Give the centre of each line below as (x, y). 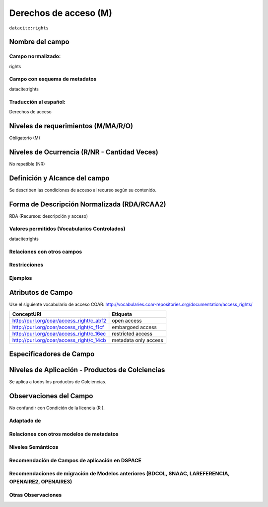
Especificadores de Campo (52, 354)
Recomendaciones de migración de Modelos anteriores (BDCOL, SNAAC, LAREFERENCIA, (120, 474)
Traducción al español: (37, 102)
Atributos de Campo (41, 293)
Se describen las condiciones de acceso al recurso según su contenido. (83, 190)
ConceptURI (27, 314)
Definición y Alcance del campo (59, 178)
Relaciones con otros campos (46, 252)
